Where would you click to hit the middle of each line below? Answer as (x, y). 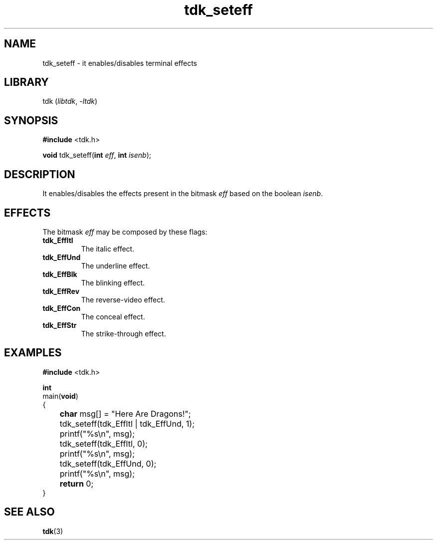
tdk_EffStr (60, 325)
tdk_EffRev (61, 291)
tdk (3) (53, 531)
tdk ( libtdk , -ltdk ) (70, 101)
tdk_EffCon (62, 308)
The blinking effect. (113, 282)
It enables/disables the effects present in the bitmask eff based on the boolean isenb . (183, 194)
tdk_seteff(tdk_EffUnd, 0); (108, 463)
